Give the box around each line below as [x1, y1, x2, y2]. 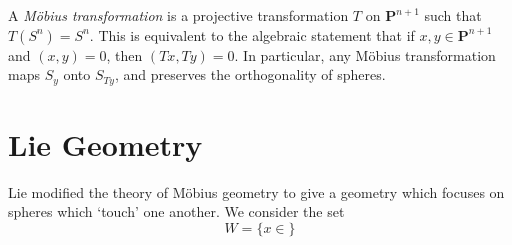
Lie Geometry [8, 123, 203, 164]
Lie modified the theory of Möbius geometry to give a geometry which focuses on [8, 181, 505, 202]
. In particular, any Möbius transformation [234, 44, 496, 65]
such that [424, 5, 482, 25]
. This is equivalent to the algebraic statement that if [89, 24, 415, 45]
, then [106, 44, 143, 65]
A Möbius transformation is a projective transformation [8, 5, 349, 25]
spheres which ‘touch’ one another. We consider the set [8, 201, 345, 222]
